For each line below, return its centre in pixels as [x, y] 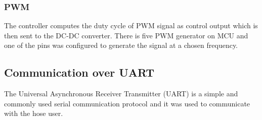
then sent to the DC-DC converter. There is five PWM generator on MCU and [126, 35]
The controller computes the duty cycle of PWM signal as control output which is [131, 25]
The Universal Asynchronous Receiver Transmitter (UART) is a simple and [121, 94]
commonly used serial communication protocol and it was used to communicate [127, 103]
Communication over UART [79, 72]
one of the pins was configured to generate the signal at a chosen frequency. [121, 45]
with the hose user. [34, 113]
